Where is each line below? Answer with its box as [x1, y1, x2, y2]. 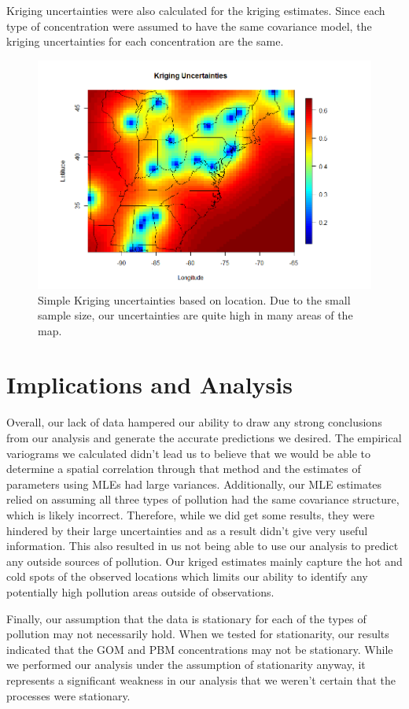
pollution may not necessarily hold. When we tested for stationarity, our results [6, 626, 389, 642]
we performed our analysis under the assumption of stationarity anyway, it [6, 656, 366, 673]
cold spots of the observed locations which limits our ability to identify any [6, 568, 368, 585]
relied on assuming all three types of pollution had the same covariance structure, [6, 491, 400, 508]
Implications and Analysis [6, 368, 293, 401]
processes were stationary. [6, 687, 131, 703]
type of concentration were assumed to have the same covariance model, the [6, 17, 372, 34]
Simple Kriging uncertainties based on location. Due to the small [38, 291, 351, 308]
